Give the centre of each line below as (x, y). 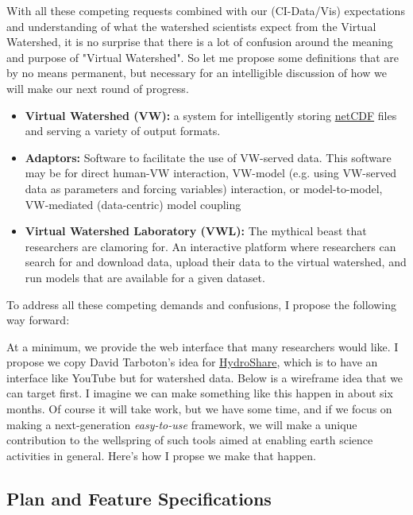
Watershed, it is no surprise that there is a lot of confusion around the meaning (200, 42)
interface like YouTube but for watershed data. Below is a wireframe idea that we (205, 377)
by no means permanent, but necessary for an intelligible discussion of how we (197, 73)
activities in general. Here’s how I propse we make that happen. (161, 455)
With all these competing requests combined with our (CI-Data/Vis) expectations (206, 10)
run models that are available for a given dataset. (145, 277)
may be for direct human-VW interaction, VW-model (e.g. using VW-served (211, 173)
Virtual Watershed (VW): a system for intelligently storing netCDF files (211, 115)
